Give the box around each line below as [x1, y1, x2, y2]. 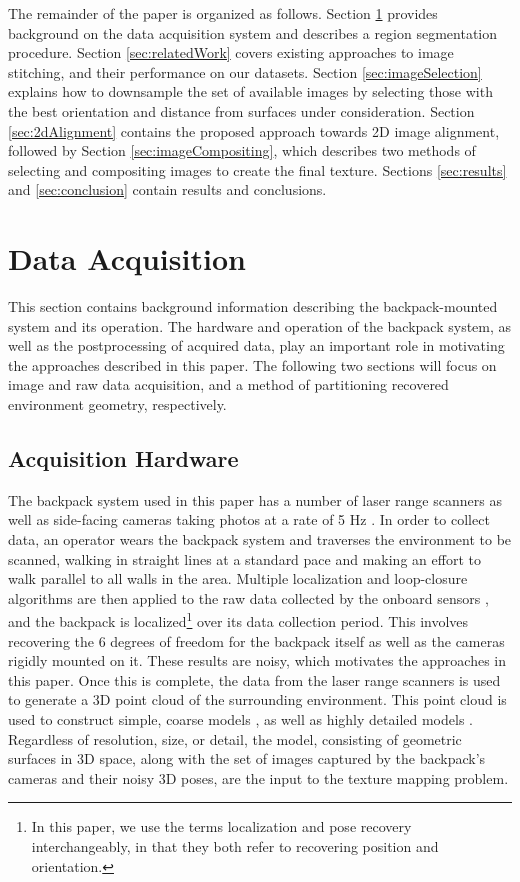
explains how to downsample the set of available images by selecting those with [8, 81, 493, 102]
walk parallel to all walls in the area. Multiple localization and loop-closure [8, 568, 468, 589]
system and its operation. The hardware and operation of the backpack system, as [8, 315, 512, 336]
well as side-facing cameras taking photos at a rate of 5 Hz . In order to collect [8, 509, 490, 530]
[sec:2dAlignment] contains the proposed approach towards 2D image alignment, [8, 120, 500, 141]
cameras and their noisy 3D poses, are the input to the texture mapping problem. [8, 767, 509, 788]
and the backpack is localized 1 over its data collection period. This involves [8, 608, 469, 632]
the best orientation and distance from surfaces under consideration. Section [8, 100, 475, 121]
